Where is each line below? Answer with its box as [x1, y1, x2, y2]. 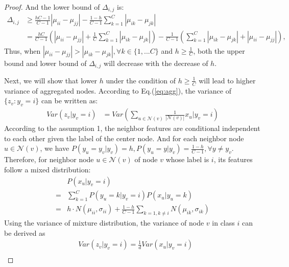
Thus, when [4, 45, 41, 56]
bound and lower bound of [4, 57, 87, 68]
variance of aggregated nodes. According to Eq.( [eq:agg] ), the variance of [4, 85, 231, 96]
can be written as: [41, 95, 98, 106]
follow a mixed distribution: [4, 164, 91, 174]
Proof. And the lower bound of [4, 2, 100, 12]
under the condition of [106, 75, 176, 85]
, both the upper [193, 45, 245, 56]
